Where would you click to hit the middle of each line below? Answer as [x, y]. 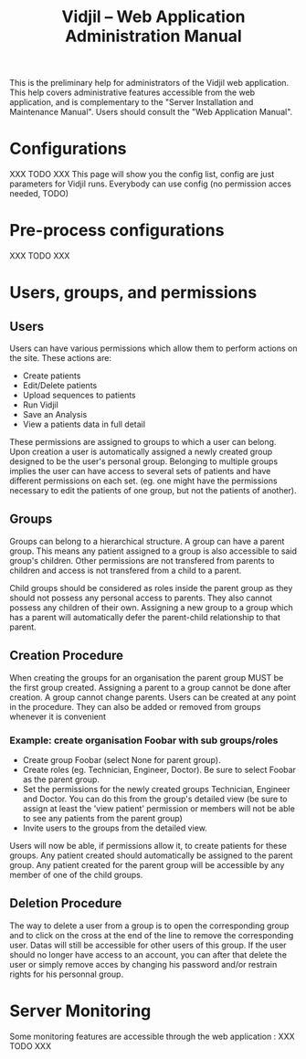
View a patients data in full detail [84, 424]
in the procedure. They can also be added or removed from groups [135, 706]
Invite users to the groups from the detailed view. [115, 828]
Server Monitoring [80, 1011]
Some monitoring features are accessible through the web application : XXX [152, 1036]
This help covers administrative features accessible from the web [132, 92]
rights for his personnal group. [67, 974]
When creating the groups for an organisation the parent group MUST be [147, 677]
